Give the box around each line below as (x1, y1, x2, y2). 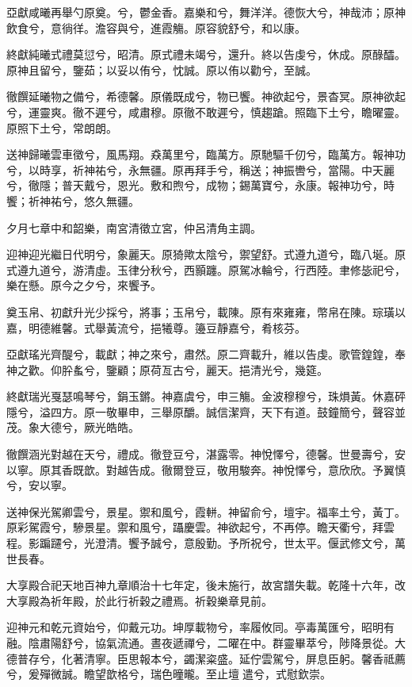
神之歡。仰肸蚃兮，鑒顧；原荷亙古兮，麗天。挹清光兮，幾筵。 (6, 361, 328, 378)
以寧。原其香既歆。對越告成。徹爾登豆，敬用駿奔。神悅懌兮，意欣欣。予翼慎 (6, 461, 406, 478)
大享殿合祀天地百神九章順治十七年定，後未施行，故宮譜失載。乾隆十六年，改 (6, 577, 406, 593)
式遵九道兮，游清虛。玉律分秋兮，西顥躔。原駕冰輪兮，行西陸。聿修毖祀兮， (6, 261, 406, 278)
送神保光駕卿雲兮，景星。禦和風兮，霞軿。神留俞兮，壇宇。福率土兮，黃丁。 (6, 503, 406, 520)
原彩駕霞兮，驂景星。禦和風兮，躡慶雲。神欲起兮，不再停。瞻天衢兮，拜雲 (6, 519, 395, 535)
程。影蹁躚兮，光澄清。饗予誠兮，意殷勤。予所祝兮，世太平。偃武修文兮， (6, 535, 395, 551)
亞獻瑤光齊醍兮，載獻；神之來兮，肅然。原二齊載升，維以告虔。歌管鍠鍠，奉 (6, 346, 406, 363)
